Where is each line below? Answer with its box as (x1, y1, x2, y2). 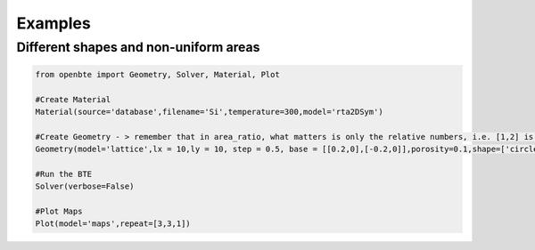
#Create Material (35, 94, 111, 104)
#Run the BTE (35, 169, 93, 179)
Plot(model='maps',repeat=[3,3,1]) (35, 219, 191, 229)
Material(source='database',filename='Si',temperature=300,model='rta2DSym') (35, 107, 383, 117)
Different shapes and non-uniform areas (16, 39, 260, 55)
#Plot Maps (35, 206, 83, 217)
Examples (16, 13, 91, 33)
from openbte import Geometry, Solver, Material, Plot (35, 69, 280, 79)
